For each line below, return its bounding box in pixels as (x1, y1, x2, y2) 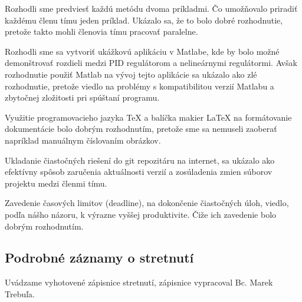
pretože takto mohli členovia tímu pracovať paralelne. (5, 25, 198, 38)
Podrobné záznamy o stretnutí (5, 248, 194, 267)
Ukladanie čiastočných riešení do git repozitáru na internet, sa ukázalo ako (5, 154, 275, 166)
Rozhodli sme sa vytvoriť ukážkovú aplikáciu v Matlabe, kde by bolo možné (5, 45, 280, 57)
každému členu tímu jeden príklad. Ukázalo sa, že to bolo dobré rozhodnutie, (5, 14, 283, 26)
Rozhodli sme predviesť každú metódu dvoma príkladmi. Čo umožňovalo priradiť (5, 2, 298, 14)
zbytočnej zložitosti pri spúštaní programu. (5, 91, 160, 104)
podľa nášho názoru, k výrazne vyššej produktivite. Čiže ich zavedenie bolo (5, 208, 277, 220)
